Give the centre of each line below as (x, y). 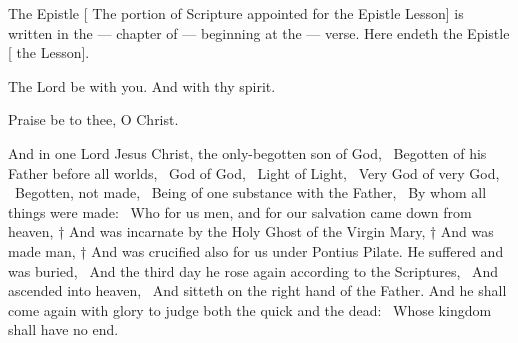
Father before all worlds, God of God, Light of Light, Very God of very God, (254, 172)
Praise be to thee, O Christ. (93, 119)
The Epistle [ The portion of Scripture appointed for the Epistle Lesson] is (236, 13)
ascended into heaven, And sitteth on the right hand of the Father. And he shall (257, 290)
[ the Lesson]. (49, 52)
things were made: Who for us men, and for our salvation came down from (240, 211)
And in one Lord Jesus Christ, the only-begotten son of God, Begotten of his (247, 152)
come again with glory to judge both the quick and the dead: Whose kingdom (250, 309)
